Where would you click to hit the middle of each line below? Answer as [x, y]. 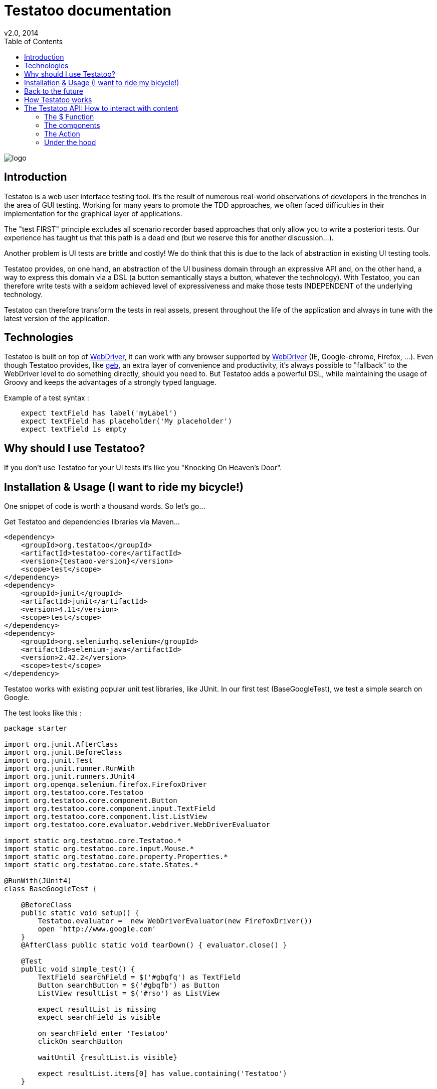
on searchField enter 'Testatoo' [103, 1034]
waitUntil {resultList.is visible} [107, 1058]
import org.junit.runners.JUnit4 [70, 777]
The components [72, 125]
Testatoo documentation [88, 11]
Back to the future [54, 91]
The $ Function [69, 116]
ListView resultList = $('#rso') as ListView [129, 993]
